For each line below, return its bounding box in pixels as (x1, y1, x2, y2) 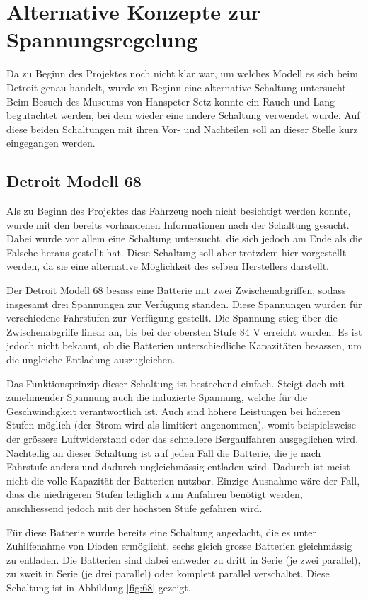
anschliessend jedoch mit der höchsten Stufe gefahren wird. (6, 500, 263, 515)
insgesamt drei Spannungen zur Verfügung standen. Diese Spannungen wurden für (6, 296, 362, 311)
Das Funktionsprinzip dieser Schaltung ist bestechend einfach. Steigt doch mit (6, 375, 345, 390)
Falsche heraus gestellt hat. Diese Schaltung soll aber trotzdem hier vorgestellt (6, 244, 347, 259)
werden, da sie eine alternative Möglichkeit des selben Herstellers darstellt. (6, 259, 330, 273)
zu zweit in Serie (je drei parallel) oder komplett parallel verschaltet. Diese (6, 566, 330, 581)
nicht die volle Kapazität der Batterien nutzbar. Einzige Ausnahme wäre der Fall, (6, 472, 360, 487)
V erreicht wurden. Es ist (253, 324, 362, 339)
